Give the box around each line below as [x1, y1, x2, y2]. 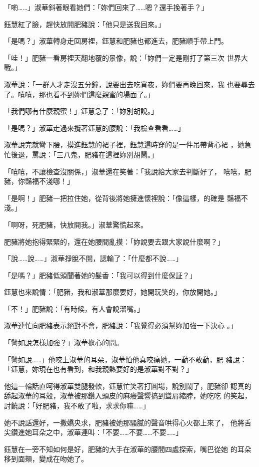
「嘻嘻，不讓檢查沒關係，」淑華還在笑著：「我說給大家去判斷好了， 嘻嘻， [4, 166, 244, 176]
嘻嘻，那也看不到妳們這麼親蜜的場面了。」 [17, 89, 154, 99]
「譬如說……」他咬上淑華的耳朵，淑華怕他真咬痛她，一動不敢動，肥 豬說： [4, 354, 247, 364]
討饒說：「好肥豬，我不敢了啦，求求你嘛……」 [4, 400, 150, 411]
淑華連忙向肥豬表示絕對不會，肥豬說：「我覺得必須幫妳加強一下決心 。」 [4, 320, 237, 331]
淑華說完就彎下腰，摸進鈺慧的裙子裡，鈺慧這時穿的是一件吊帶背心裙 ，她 [4, 139, 244, 150]
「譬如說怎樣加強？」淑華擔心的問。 [4, 337, 123, 348]
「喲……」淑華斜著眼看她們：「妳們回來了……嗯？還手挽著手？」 [4, 2, 208, 12]
